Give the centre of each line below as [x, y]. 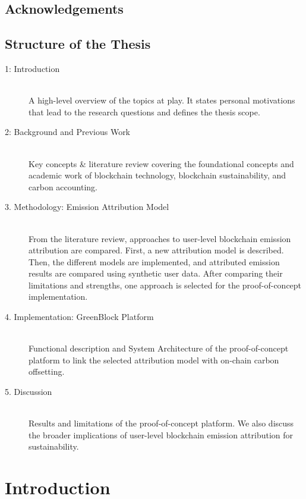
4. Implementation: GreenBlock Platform [79, 317]
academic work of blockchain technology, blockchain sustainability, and [157, 175]
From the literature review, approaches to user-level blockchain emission [160, 238]
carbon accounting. [63, 186]
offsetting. [47, 371]
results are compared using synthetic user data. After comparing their [156, 273]
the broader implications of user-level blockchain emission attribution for [161, 434]
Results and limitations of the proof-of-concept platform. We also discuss [161, 423]
